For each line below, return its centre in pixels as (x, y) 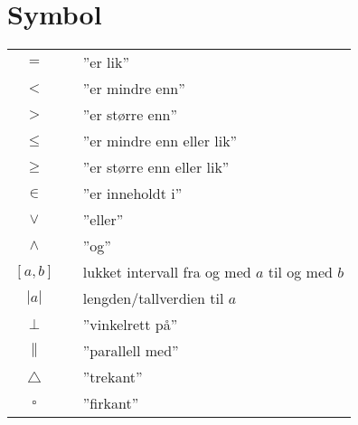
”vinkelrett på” (130, 325)
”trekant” (113, 377)
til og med (300, 272)
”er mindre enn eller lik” (160, 141)
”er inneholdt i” (132, 194)
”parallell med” (131, 351)
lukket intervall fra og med (167, 272)
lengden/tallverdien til (153, 298)
